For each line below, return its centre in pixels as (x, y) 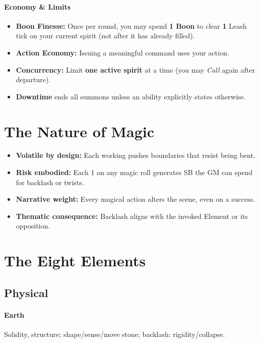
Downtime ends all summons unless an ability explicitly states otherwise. (131, 96)
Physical (26, 292)
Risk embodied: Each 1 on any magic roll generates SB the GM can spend (134, 172)
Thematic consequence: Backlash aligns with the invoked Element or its (132, 216)
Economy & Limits (38, 6)
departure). (33, 79)
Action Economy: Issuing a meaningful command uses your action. (122, 52)
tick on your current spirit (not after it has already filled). (105, 36)
